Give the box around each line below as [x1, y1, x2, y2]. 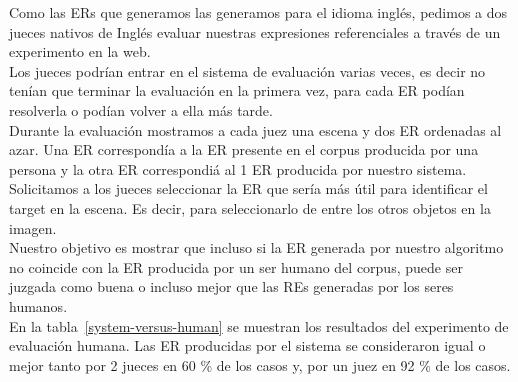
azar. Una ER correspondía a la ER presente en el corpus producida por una [9, 139, 479, 160]
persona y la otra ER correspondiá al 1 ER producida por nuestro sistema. [9, 158, 467, 179]
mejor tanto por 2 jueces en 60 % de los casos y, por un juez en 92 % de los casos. [9, 354, 511, 375]
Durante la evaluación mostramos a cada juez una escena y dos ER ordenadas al [9, 119, 502, 140]
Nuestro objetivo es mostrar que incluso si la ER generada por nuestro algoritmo [9, 237, 504, 258]
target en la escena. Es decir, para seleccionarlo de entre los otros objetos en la [9, 197, 491, 218]
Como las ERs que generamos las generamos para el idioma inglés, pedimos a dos [9, 2, 508, 22]
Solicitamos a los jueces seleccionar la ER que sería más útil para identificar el [9, 178, 488, 199]
